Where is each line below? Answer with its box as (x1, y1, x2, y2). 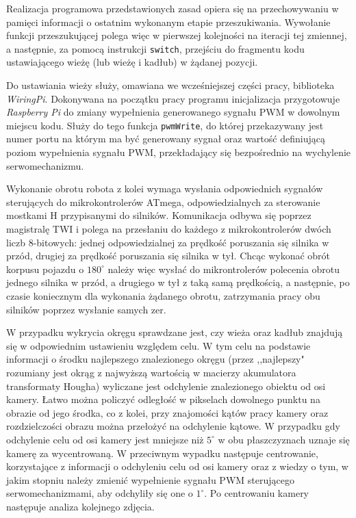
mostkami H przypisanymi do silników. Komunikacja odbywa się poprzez (6, 208, 311, 222)
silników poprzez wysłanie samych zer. (6, 302, 166, 316)
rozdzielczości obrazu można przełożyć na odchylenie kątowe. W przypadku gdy (6, 419, 340, 433)
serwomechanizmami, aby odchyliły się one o (6, 486, 193, 500)
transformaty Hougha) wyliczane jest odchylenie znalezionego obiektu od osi (6, 378, 326, 393)
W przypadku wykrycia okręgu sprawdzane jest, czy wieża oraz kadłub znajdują (6, 325, 343, 339)
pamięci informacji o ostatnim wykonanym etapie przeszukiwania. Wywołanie (6, 14, 331, 29)
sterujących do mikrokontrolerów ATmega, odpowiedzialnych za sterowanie (6, 194, 320, 209)
